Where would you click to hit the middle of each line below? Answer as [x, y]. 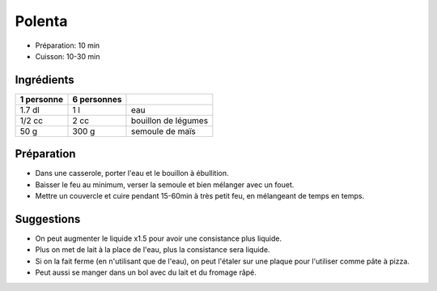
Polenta [41, 21]
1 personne [42, 99]
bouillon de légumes [170, 120]
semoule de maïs [163, 131]
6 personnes [97, 99]
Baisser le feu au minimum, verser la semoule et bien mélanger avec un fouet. [165, 184]
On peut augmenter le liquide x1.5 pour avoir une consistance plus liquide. [159, 238]
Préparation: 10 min [68, 45]
